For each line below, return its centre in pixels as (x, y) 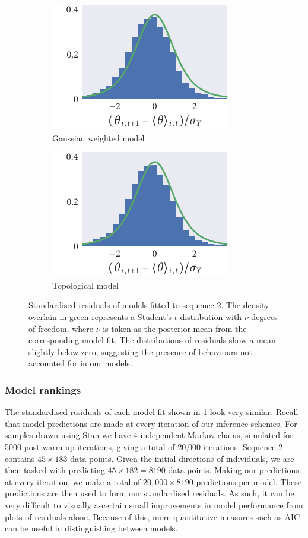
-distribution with (209, 316)
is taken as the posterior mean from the (175, 328)
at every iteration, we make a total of (73, 481)
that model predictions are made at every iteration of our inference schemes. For (151, 423)
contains (20, 458)
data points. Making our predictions (234, 470)
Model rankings (43, 389)
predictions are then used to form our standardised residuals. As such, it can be (150, 493)
